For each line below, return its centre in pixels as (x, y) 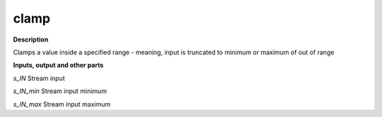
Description (31, 39)
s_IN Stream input (39, 78)
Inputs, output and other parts (58, 65)
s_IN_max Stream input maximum (62, 104)
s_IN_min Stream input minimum (60, 91)
